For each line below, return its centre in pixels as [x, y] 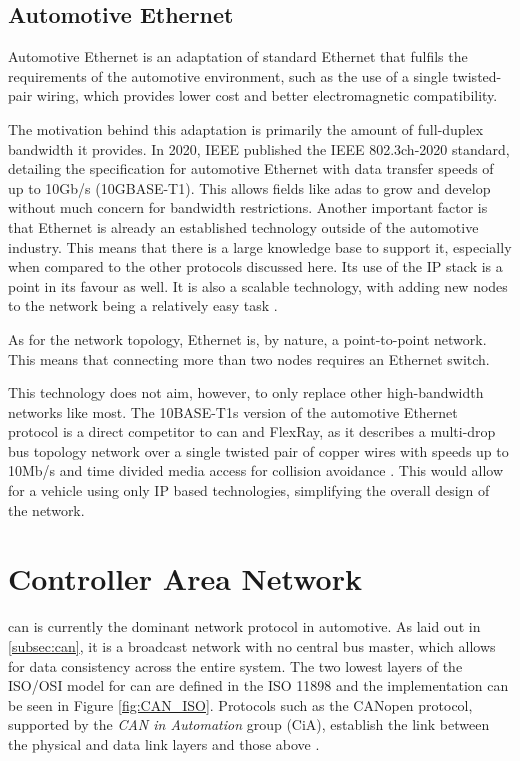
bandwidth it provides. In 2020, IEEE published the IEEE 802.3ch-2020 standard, [259, 148]
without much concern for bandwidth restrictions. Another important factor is [248, 207]
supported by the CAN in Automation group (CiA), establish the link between [249, 724]
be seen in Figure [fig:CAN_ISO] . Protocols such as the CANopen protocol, [240, 704]
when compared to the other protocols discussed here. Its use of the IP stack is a [255, 266]
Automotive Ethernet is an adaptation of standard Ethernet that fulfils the [238, 56]
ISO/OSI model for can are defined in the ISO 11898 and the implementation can [258, 685]
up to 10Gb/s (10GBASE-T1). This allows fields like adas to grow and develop [249, 187]
